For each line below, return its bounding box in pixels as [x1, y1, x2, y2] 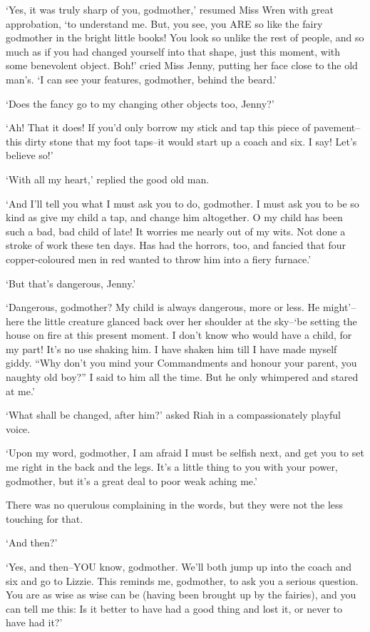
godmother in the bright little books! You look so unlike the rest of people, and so [6, 30, 364, 45]
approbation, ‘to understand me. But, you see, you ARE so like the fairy [6, 16, 323, 31]
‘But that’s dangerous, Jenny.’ [6, 275, 136, 290]
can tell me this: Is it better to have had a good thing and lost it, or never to [6, 601, 343, 616]
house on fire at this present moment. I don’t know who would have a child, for [6, 327, 352, 342]
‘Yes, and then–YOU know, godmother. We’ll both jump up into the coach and [6, 559, 352, 574]
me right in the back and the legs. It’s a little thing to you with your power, [6, 459, 338, 474]
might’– [322, 300, 356, 315]
